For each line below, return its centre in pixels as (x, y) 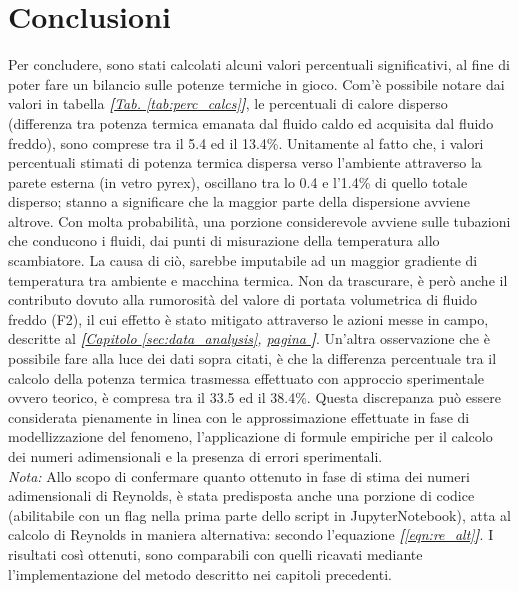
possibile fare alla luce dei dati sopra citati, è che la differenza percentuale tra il (252, 358)
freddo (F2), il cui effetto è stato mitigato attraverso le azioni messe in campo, (248, 318)
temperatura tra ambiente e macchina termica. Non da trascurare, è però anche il (258, 279)
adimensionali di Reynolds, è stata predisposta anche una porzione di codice (241, 495)
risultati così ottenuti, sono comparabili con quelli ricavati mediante (215, 553)
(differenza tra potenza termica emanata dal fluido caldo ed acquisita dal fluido (251, 122)
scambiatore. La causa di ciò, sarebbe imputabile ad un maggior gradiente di (243, 260)
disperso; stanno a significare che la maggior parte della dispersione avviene (239, 201)
